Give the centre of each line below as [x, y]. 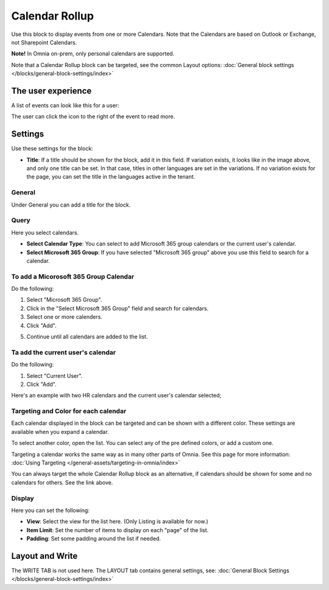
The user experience [51, 91]
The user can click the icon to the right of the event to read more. [93, 116]
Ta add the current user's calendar [63, 352]
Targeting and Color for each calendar [69, 411]
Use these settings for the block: [52, 149]
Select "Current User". [55, 375]
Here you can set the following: [50, 510]
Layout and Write [44, 556]
